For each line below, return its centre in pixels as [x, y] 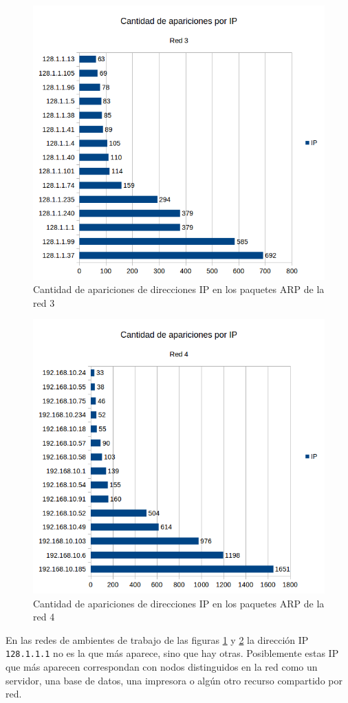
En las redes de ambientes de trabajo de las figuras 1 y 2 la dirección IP [157, 639]
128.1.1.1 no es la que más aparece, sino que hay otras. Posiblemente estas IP [172, 653]
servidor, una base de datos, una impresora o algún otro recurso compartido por [174, 680]
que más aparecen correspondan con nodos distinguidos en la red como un [162, 666]
